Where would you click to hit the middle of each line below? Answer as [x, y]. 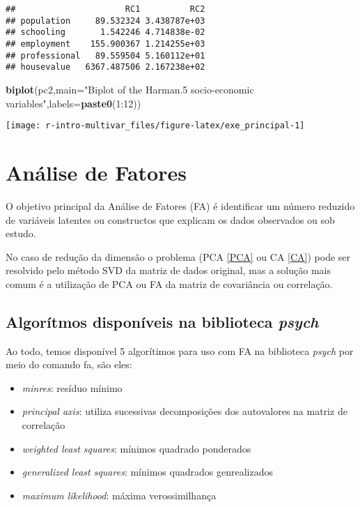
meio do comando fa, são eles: [69, 364]
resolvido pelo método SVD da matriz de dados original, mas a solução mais [168, 270]
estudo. [21, 233]
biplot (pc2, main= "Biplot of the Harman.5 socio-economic [130, 89]
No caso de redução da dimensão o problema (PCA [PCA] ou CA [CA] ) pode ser [178, 256]
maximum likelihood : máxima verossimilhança [119, 495]
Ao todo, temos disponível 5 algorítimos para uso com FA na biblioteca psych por [180, 350]
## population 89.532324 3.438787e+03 [105, 21]
